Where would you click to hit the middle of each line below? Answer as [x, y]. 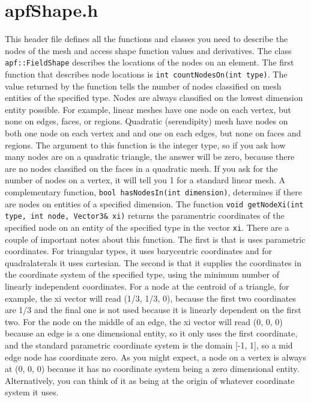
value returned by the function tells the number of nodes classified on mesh [143, 86]
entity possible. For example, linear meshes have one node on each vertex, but [148, 109]
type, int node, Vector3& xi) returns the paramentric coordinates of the [145, 215]
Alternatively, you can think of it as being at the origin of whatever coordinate [150, 380]
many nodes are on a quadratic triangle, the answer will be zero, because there [150, 157]
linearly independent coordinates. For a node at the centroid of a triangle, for [147, 286]
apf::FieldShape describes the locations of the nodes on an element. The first [149, 62]
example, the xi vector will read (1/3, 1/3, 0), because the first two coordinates [150, 298]
